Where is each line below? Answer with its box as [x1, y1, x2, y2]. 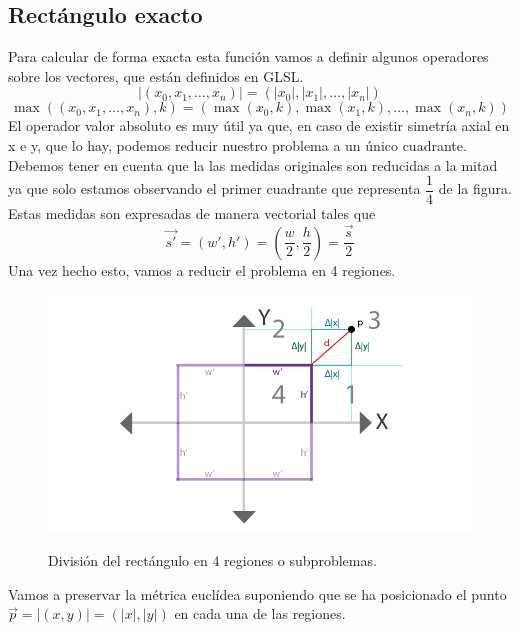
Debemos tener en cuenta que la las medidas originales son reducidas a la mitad [8, 154, 498, 175]
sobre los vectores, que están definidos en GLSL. [8, 65, 304, 86]
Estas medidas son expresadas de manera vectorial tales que [8, 203, 376, 224]
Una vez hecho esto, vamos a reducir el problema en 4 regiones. [8, 259, 396, 280]
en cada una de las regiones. [174, 603, 346, 624]
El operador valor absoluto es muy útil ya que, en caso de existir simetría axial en [8, 115, 510, 136]
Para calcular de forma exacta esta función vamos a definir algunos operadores [8, 46, 489, 67]
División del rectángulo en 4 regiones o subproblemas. [48, 550, 377, 571]
